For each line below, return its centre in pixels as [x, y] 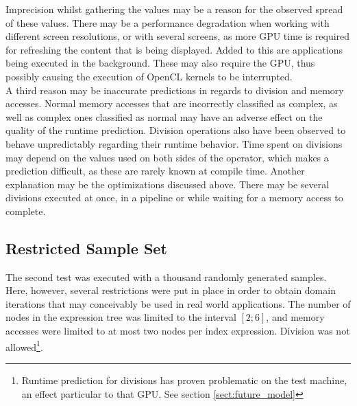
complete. [26, 211]
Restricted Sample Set [86, 248]
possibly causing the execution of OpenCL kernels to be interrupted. [149, 76]
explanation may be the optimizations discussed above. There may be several [168, 184]
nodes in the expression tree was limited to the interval [121, 317]
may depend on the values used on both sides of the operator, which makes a [167, 157]
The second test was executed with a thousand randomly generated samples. [166, 277]
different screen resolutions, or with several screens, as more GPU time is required [178, 36]
